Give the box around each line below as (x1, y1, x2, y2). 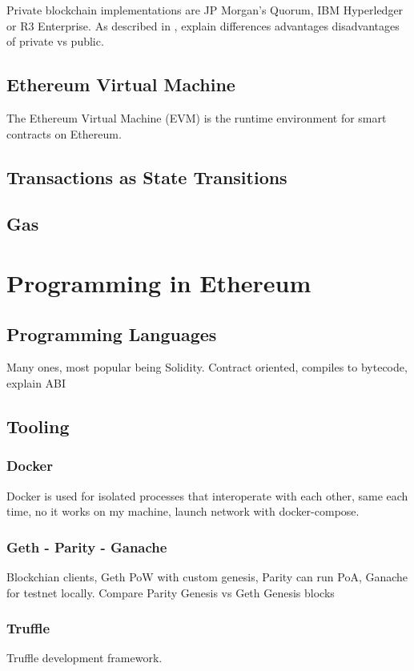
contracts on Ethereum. (6, 125, 122, 142)
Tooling (6, 413, 70, 438)
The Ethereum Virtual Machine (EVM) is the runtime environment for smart (6, 109, 387, 126)
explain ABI (6, 374, 66, 391)
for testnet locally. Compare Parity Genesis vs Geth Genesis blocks (6, 584, 335, 601)
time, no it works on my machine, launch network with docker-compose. (6, 503, 360, 520)
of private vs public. (6, 33, 104, 50)
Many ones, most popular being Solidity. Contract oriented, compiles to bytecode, (6, 359, 408, 376)
